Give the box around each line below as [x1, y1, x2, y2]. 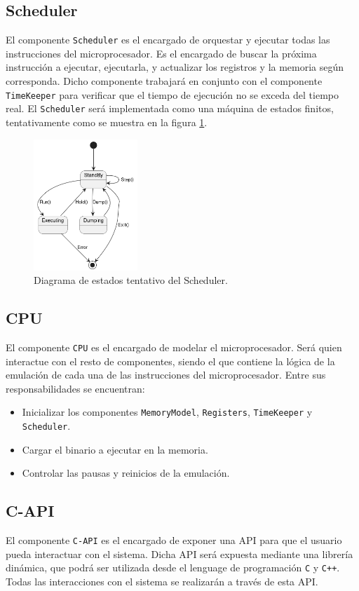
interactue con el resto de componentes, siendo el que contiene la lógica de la [6, 353, 335, 368]
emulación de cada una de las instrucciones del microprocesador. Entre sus [6, 367, 326, 382]
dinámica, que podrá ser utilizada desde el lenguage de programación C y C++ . [6, 560, 340, 575]
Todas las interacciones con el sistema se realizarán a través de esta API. [6, 573, 318, 588]
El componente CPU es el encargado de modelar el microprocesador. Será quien [6, 339, 342, 354]
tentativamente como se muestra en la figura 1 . [6, 114, 208, 129]
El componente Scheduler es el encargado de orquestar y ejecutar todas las [6, 32, 330, 47]
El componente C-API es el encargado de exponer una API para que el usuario [6, 533, 342, 548]
